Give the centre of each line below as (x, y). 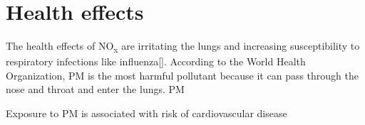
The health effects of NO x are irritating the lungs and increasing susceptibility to (183, 47)
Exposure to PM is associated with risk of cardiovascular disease (146, 113)
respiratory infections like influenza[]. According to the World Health (156, 61)
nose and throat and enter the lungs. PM (95, 89)
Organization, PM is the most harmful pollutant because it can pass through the (182, 75)
